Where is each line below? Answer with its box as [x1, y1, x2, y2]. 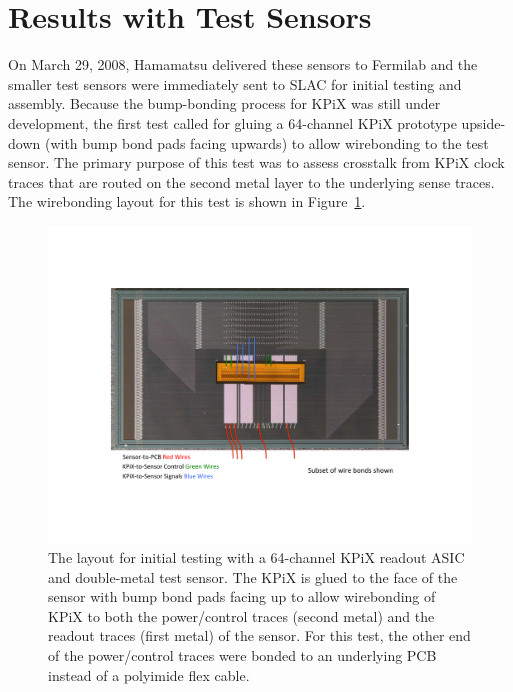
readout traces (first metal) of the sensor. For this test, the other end [48, 625, 471, 646]
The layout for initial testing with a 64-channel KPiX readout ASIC [48, 547, 465, 568]
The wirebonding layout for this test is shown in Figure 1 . [8, 191, 366, 212]
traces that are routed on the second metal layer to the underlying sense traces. [8, 171, 495, 192]
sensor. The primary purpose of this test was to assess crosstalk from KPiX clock [8, 152, 505, 173]
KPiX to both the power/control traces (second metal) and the [48, 605, 435, 626]
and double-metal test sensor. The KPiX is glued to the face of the [48, 566, 458, 587]
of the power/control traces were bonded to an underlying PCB [48, 645, 437, 666]
